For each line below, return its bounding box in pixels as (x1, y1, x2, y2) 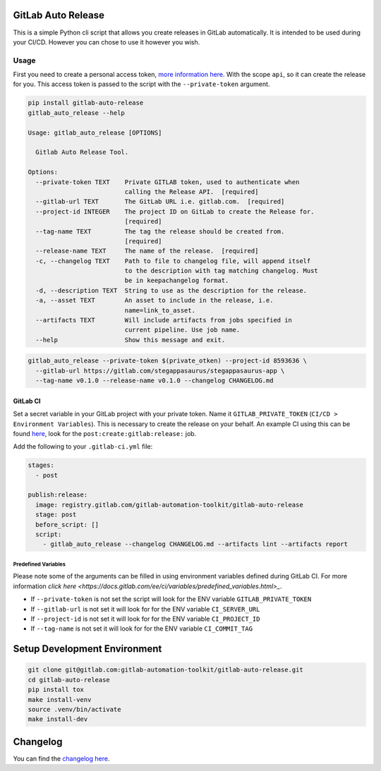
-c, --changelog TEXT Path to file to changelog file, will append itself (35, 257, 311, 265)
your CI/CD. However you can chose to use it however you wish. (13, 37, 200, 46)
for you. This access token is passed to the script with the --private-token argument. (13, 80, 270, 88)
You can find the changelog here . (13, 754, 110, 763)
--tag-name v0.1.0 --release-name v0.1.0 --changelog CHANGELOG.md (35, 377, 274, 384)
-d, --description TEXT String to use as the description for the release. (35, 286, 307, 294)
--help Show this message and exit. (35, 336, 226, 344)
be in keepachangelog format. (124, 277, 229, 285)
